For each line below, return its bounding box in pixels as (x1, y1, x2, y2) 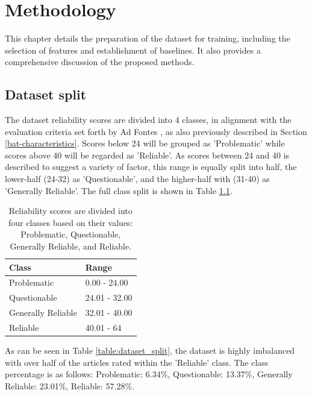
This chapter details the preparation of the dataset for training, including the (5, 32, 290, 45)
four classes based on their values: (8, 216, 133, 228)
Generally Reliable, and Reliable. (10, 240, 132, 253)
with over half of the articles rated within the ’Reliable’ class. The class (5, 356, 269, 368)
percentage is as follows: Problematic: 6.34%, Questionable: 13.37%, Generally (5, 368, 293, 380)
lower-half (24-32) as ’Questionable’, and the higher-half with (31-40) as (5, 172, 270, 185)
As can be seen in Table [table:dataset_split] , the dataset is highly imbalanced (5, 344, 295, 357)
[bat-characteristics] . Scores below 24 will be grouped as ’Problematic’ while (5, 137, 285, 149)
